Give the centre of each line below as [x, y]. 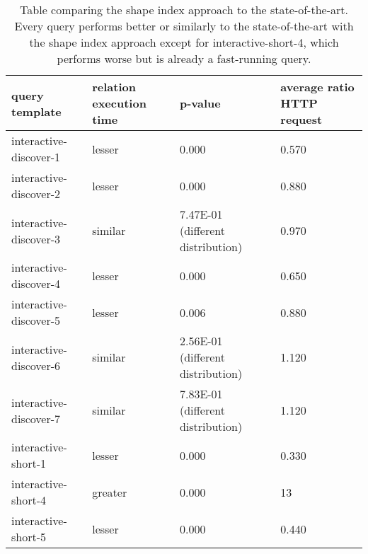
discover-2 [36, 194]
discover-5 [36, 320]
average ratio [317, 87]
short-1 [29, 463]
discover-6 [36, 365]
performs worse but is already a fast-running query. [184, 58]
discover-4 [36, 283]
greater [110, 492]
